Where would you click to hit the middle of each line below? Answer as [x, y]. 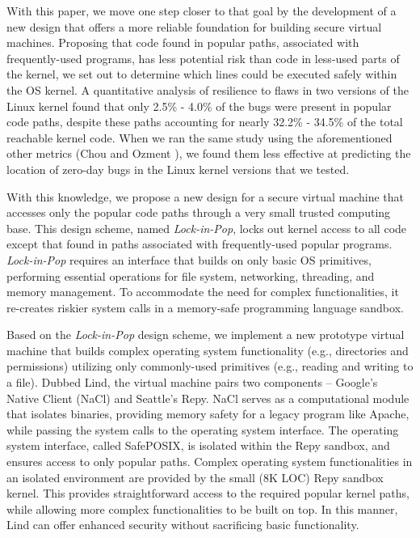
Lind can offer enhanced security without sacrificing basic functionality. [183, 525]
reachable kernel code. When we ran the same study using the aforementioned [199, 137]
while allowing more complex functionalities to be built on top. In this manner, [202, 508]
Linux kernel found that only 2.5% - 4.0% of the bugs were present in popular [199, 106]
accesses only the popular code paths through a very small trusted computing [199, 212]
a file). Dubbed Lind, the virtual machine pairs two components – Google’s [192, 382]
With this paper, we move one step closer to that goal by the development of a [202, 11]
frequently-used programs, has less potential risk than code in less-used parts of [203, 58]
